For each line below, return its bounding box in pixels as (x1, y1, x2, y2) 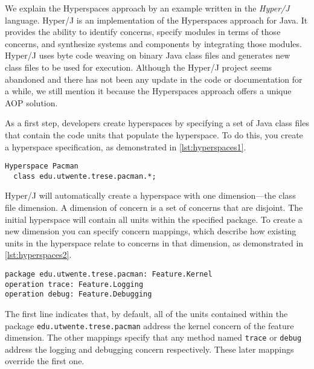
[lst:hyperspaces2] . (5, 248, 72, 261)
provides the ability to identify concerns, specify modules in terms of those (5, 25, 281, 38)
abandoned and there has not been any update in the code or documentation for (5, 72, 303, 85)
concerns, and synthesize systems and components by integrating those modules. (5, 37, 302, 50)
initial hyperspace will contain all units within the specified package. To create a (5, 213, 303, 225)
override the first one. (5, 355, 85, 367)
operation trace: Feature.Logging (5, 280, 144, 289)
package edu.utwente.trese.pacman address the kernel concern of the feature (5, 319, 294, 332)
